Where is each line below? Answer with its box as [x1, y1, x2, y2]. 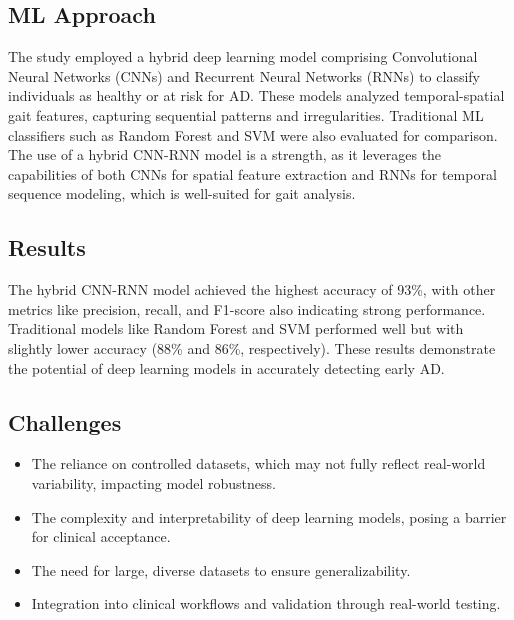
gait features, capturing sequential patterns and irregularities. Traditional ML [8, 104, 484, 125]
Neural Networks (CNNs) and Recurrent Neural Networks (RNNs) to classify [8, 65, 480, 86]
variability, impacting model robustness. [31, 472, 276, 493]
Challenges [8, 406, 122, 437]
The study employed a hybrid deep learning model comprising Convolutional [8, 46, 478, 67]
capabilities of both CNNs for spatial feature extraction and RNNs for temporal [8, 163, 497, 184]
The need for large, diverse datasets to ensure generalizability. [31, 559, 411, 580]
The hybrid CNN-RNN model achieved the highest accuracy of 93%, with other [8, 279, 496, 300]
